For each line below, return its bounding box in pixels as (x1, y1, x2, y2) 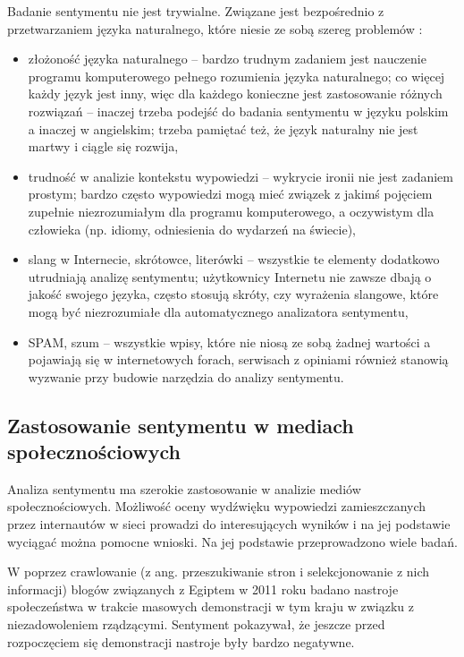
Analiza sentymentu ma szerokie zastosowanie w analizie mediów (7, 479, 361, 498)
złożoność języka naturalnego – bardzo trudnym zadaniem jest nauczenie (28, 49, 426, 68)
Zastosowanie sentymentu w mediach (7, 411, 354, 439)
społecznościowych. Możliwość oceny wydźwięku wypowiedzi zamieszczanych (7, 497, 426, 516)
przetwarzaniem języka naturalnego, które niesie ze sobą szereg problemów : (7, 19, 423, 38)
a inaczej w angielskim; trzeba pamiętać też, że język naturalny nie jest (28, 119, 418, 138)
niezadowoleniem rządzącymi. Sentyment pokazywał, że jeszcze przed (7, 615, 385, 634)
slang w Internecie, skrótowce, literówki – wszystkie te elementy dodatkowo (28, 250, 440, 269)
